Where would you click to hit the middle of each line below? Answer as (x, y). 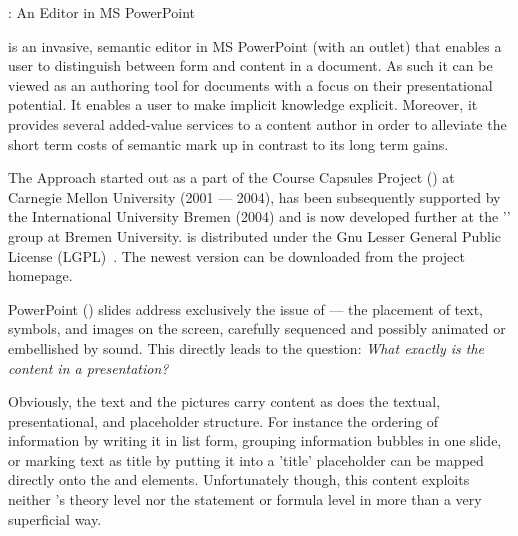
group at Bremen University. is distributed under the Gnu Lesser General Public (255, 235)
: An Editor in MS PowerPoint (101, 12)
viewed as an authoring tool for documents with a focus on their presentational (250, 84)
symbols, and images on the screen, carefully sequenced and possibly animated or (257, 328)
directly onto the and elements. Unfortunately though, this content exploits (239, 479)
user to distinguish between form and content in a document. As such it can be (250, 65)
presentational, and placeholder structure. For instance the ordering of (223, 420)
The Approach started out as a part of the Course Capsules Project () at (231, 177)
